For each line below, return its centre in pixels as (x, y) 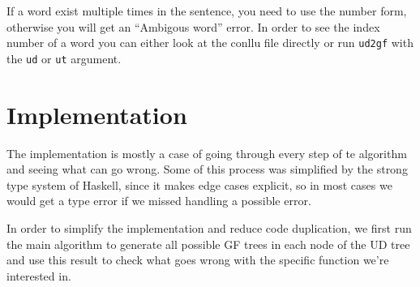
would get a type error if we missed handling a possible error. (159, 201)
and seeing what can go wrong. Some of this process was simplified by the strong (207, 169)
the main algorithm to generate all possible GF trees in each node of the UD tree (208, 244)
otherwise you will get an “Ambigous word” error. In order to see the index (193, 26)
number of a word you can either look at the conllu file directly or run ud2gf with (210, 43)
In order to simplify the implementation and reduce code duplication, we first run (209, 228)
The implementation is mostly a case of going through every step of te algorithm (207, 153)
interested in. (39, 275)
